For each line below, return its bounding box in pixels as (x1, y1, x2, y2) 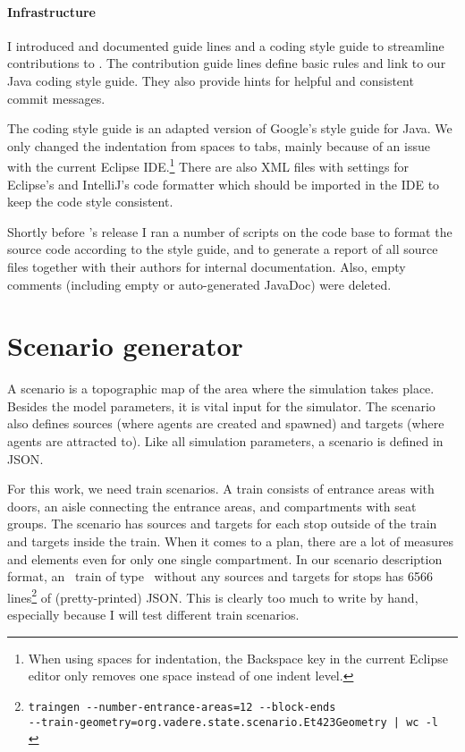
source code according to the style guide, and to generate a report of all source (7, 240, 438, 258)
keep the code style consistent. (7, 192, 173, 211)
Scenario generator (7, 327, 243, 364)
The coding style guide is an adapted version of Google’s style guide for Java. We (7, 119, 452, 138)
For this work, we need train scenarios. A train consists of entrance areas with (7, 479, 435, 498)
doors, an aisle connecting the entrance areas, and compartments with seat (7, 496, 417, 515)
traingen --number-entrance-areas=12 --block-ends (28, 700, 336, 714)
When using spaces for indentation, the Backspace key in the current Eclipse (28, 648, 448, 667)
